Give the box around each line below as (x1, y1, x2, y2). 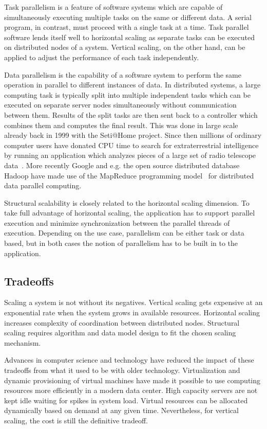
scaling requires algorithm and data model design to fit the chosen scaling (4, 327, 236, 338)
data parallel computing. (4, 180, 82, 191)
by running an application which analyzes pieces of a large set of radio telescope (4, 150, 256, 160)
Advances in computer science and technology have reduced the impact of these (4, 354, 254, 365)
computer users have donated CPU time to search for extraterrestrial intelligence (4, 139, 259, 150)
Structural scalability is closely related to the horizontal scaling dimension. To (4, 197, 250, 208)
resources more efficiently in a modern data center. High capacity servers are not (4, 385, 258, 396)
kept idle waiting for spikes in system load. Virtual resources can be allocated (4, 395, 248, 405)
